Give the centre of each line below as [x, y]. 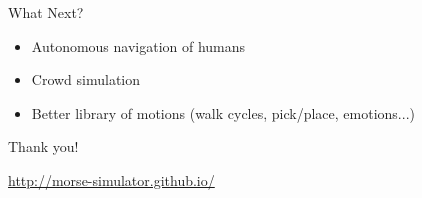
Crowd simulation [86, 79]
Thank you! [43, 146]
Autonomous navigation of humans [138, 45]
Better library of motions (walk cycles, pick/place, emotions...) [223, 112]
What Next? [46, 12]
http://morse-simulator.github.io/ [111, 179]
